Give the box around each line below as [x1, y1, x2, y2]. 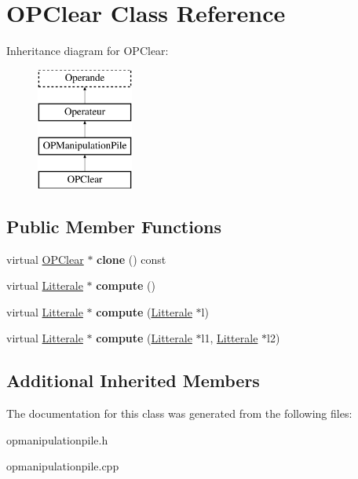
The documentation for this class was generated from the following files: [6, 405, 353, 422]
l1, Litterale [201, 330, 258, 346]
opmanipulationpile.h [6, 431, 108, 448]
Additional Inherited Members [6, 368, 260, 393]
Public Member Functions [6, 214, 221, 238]
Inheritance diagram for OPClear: [6, 42, 169, 59]
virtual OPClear [6, 250, 84, 267]
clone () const [97, 250, 166, 267]
